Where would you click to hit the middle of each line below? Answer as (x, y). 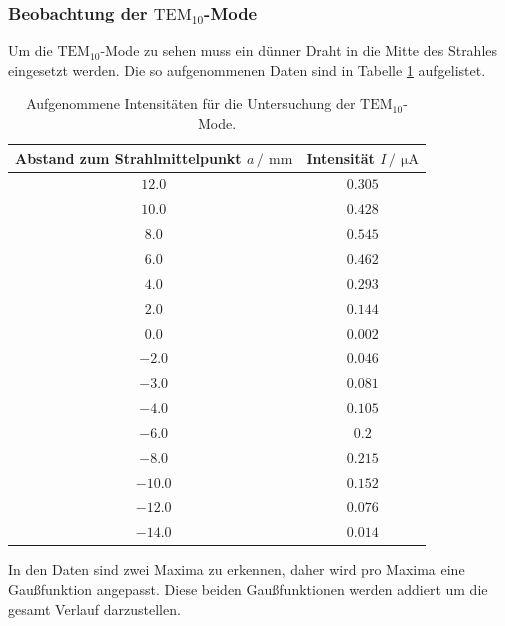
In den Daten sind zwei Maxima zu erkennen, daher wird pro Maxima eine (236, 569)
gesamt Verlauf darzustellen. (94, 608)
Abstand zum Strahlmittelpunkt (128, 157)
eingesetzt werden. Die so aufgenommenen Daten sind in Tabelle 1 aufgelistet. (247, 69)
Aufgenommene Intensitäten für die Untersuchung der (191, 103)
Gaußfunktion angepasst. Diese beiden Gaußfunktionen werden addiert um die (248, 588)
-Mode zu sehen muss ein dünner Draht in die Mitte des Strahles (299, 50)
